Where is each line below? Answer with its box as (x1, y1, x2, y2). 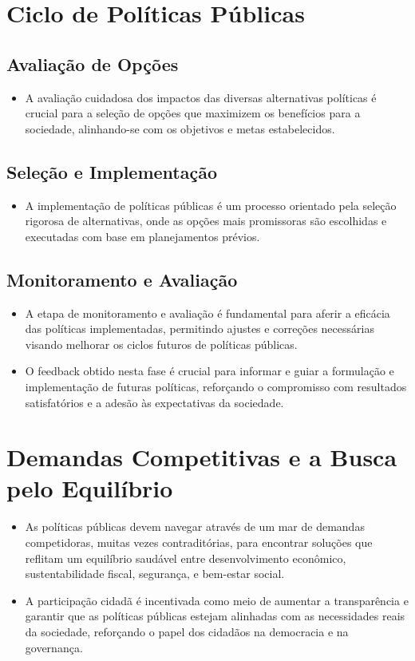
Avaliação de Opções (6, 51, 179, 76)
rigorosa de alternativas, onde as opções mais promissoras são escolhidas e (25, 212, 387, 229)
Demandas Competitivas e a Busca (6, 441, 397, 473)
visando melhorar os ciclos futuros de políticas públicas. (25, 335, 298, 352)
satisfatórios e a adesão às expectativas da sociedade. (25, 394, 284, 410)
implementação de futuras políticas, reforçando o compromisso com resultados (25, 378, 407, 394)
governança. (25, 639, 83, 655)
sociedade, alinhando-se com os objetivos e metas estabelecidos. (25, 120, 335, 137)
